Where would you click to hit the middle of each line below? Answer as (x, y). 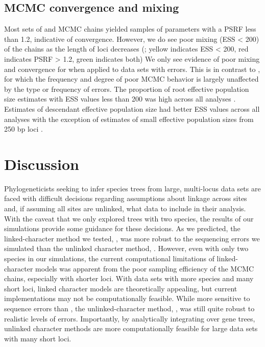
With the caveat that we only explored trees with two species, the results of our (129, 218)
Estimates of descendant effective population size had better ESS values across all (132, 108)
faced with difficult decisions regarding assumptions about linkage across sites (126, 198)
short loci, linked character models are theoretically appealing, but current (121, 288)
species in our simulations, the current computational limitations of (109, 258)
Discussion (42, 164)
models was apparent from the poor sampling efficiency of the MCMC (145, 268)
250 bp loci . (23, 129)
